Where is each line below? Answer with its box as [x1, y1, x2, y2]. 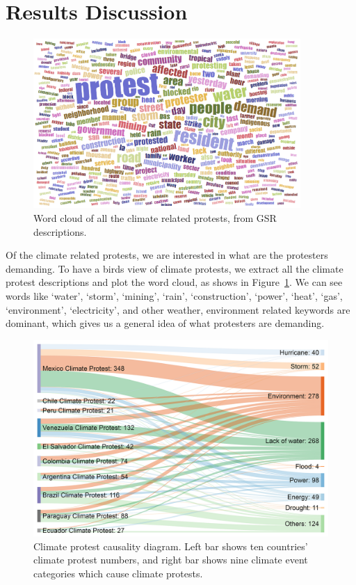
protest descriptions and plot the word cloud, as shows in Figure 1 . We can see [6, 275, 343, 289]
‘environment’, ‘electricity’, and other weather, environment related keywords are [6, 302, 350, 316]
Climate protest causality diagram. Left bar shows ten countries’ [33, 538, 308, 553]
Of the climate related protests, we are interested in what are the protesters [6, 248, 328, 262]
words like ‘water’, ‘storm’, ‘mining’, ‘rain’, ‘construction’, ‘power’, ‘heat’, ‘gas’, [6, 288, 343, 303]
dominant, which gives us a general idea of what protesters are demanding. [6, 316, 325, 330]
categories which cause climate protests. [33, 566, 203, 580]
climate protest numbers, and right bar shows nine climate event [33, 552, 308, 567]
